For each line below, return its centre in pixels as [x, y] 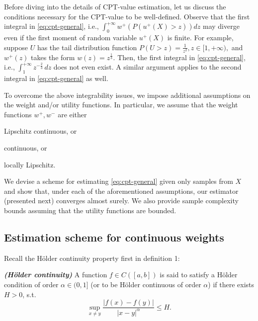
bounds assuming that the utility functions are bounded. [90, 210]
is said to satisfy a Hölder [199, 275]
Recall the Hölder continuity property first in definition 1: [92, 258]
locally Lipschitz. [30, 164]
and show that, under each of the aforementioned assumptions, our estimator [121, 191]
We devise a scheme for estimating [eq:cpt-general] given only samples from [119, 181]
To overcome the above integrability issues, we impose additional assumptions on [127, 95]
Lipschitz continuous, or [41, 131]
